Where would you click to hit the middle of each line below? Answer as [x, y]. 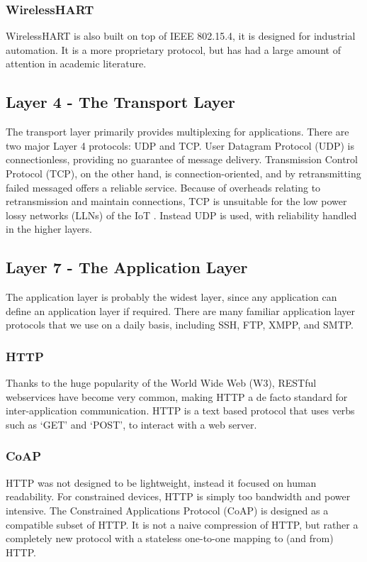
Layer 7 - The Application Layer [127, 267]
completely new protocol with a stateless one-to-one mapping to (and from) [170, 538]
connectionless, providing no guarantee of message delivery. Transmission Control [182, 159]
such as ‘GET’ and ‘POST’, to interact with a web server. [131, 424]
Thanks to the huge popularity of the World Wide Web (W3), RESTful [161, 383]
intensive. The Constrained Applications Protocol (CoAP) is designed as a [167, 510]
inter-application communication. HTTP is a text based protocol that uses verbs [180, 411]
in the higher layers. [49, 229]
